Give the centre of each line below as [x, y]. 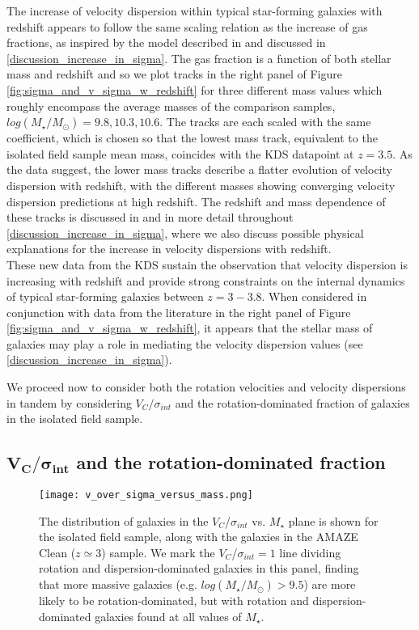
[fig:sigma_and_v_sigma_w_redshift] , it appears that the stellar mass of [190, 328]
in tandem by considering [69, 402]
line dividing [310, 552]
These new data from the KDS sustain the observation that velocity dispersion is [207, 264]
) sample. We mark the [158, 552]
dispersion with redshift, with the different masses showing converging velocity [201, 185]
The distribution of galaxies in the [124, 520]
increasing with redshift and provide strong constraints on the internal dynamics [206, 280]
